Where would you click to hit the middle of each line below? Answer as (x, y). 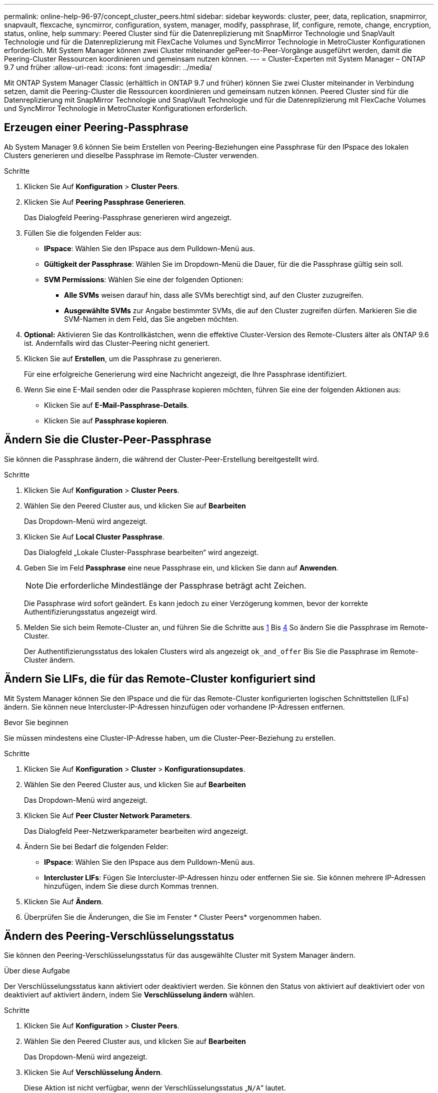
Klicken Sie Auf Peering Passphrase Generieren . (105, 202)
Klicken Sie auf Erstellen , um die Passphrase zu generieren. (123, 358)
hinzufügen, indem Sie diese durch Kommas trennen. (131, 886)
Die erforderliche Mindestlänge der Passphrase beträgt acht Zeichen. (176, 585)
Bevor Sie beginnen (36, 722)
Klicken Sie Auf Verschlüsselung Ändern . (93, 1072)
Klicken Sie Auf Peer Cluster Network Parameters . (108, 815)
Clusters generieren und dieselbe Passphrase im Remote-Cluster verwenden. (131, 155)
